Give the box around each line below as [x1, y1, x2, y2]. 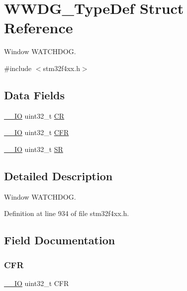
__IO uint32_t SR [4, 144, 63, 154]
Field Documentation [4, 232, 115, 248]
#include [4, 63, 32, 73]
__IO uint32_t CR [4, 110, 65, 121]
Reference [4, 17, 73, 38]
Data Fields [4, 87, 65, 102]
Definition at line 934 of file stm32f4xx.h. [4, 208, 129, 218]
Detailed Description [4, 168, 113, 183]
